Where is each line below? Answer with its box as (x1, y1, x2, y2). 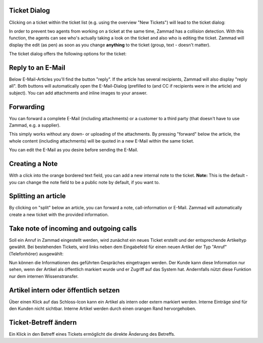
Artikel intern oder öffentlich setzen (9, 286, 120, 294)
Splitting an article (9, 192, 66, 200)
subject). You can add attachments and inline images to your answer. (9, 90, 148, 96)
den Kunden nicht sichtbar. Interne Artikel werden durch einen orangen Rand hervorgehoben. (9, 306, 197, 311)
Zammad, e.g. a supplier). (9, 122, 61, 128)
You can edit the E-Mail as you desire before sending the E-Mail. (9, 147, 138, 153)
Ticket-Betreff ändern (9, 318, 77, 326)
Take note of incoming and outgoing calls (9, 224, 137, 233)
